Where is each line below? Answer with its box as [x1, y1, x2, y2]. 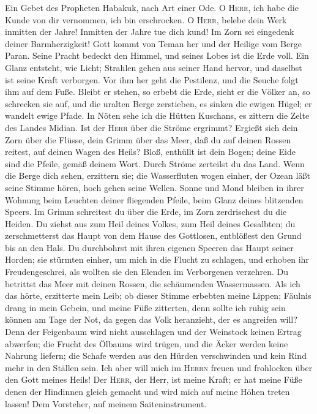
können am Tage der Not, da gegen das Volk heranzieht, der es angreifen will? [5, 313, 297, 326]
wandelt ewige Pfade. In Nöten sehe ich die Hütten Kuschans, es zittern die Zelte [5, 109, 310, 122]
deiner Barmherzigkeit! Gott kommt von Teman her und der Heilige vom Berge [5, 37, 302, 50]
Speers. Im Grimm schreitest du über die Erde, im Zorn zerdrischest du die [5, 205, 287, 218]
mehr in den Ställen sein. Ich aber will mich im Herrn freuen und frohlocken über [5, 361, 313, 374]
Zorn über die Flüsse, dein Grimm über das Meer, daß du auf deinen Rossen [5, 133, 291, 146]
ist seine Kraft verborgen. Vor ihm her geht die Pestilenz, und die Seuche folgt [5, 73, 299, 86]
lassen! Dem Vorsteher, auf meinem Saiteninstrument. [5, 397, 207, 410]
